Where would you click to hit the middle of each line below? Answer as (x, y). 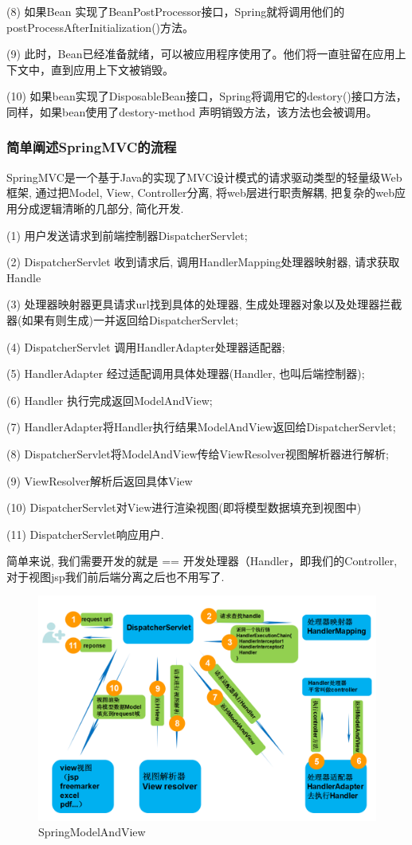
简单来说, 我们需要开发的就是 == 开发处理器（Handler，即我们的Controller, (202, 561)
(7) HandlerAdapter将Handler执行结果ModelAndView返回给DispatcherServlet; (201, 427)
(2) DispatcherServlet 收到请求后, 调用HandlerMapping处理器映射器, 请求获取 (203, 262)
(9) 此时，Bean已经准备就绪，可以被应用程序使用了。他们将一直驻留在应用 (201, 54)
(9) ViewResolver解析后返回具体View (100, 480)
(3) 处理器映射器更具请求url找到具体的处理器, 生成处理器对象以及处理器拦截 (204, 304)
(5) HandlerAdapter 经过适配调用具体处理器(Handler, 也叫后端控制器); (186, 373)
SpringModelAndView (92, 832)
